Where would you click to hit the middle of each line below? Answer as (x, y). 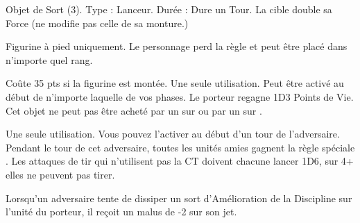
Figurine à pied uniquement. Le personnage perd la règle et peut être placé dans (177, 46)
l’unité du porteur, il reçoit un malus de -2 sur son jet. (121, 212)
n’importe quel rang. (49, 59)
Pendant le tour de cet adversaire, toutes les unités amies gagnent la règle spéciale (180, 147)
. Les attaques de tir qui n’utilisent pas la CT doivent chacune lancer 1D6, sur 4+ (180, 161)
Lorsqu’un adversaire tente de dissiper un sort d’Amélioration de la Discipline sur (179, 198)
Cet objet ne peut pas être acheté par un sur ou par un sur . (134, 110)
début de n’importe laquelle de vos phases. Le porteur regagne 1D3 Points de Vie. (180, 96)
